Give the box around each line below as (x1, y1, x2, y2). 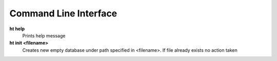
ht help (9, 26, 25, 32)
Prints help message (22, 32, 66, 38)
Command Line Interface (9, 8, 117, 19)
